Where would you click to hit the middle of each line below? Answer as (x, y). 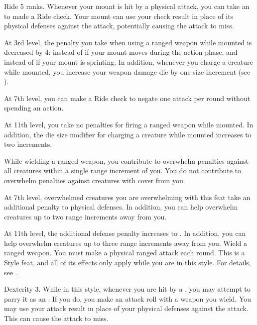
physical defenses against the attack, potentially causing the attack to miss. (119, 26)
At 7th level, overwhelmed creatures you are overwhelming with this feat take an (127, 197)
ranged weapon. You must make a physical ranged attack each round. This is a (125, 253)
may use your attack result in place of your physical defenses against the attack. (126, 308)
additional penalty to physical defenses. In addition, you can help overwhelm (121, 207)
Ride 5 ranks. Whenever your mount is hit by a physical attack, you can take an (127, 6)
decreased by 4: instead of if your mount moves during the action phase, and (121, 52)
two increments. (28, 144)
